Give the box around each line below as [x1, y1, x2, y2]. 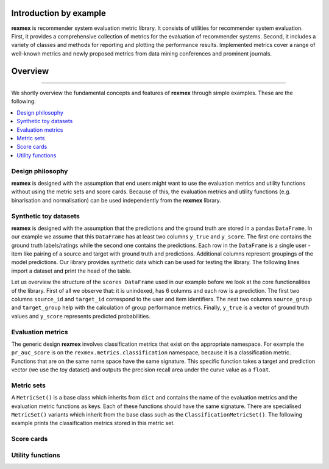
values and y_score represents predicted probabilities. [11, 312, 150, 320]
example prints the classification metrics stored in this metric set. [11, 420, 175, 427]
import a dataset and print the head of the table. [11, 267, 132, 274]
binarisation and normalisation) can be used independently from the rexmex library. [11, 196, 222, 204]
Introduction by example [11, 8, 107, 18]
